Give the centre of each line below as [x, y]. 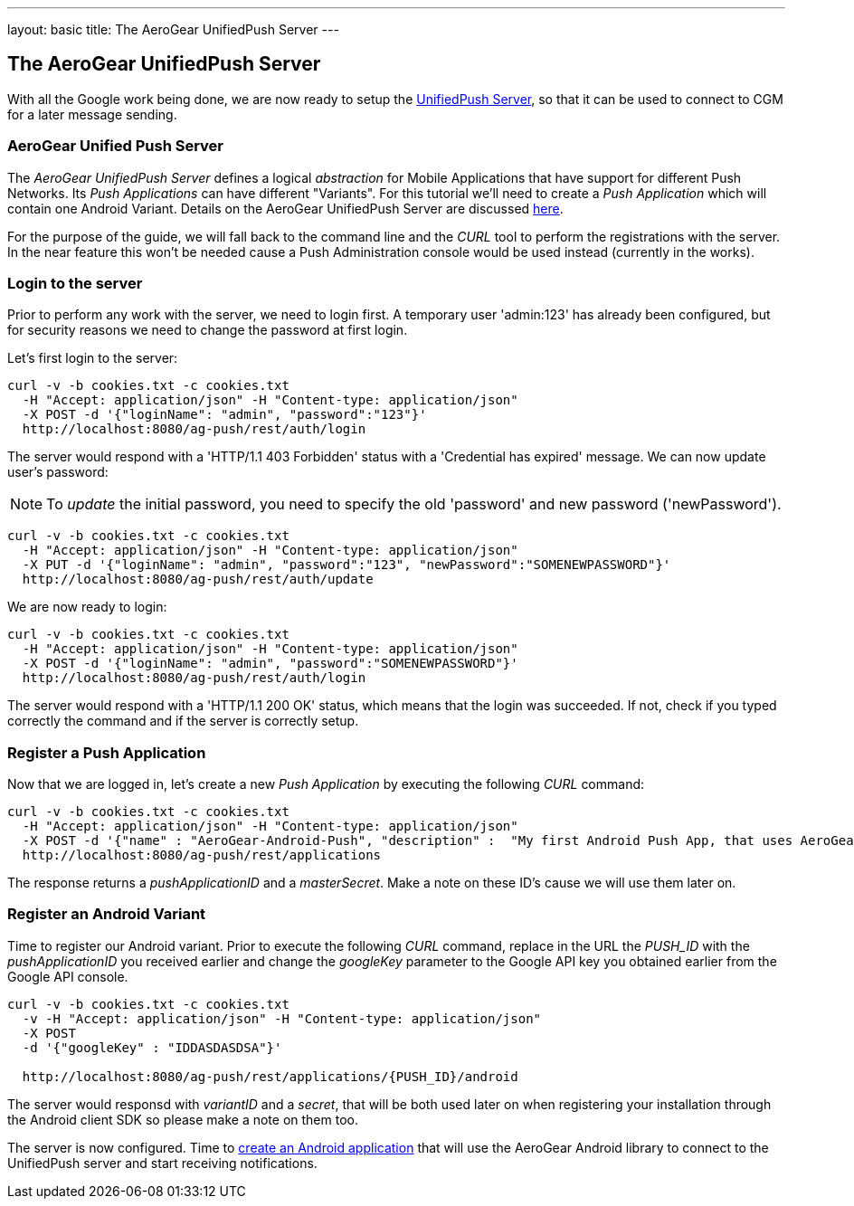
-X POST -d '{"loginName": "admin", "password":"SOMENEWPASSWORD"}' [270, 664]
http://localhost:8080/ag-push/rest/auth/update [198, 579]
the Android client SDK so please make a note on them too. [183, 1119]
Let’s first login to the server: [93, 358]
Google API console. [68, 976]
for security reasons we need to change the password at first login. [208, 330]
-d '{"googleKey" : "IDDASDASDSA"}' [152, 1047]
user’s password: [58, 472]
